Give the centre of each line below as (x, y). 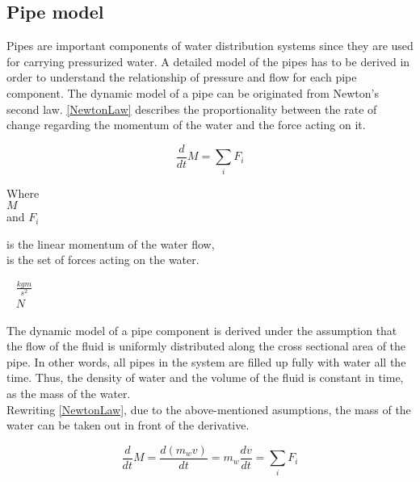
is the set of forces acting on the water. (103, 260)
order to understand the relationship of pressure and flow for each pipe (182, 77)
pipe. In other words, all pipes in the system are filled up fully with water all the (206, 361)
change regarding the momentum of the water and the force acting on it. (186, 125)
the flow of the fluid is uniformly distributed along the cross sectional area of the (206, 346)
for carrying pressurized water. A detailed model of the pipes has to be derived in (208, 61)
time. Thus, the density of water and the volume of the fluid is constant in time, (205, 377)
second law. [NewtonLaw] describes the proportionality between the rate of (192, 109)
